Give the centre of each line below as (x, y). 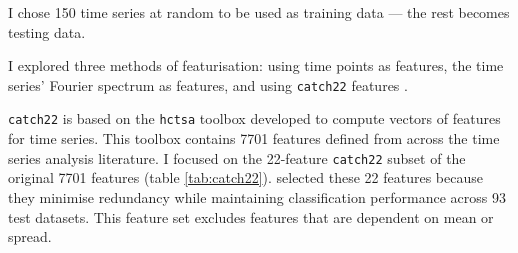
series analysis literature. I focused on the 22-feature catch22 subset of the (237, 157)
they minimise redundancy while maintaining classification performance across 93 (257, 196)
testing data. (47, 31)
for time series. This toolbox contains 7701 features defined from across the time (254, 138)
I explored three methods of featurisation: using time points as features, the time (256, 65)
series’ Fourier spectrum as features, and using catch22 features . (208, 84)
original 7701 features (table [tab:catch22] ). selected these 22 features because (245, 177)
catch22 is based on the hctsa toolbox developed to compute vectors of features (254, 118)
